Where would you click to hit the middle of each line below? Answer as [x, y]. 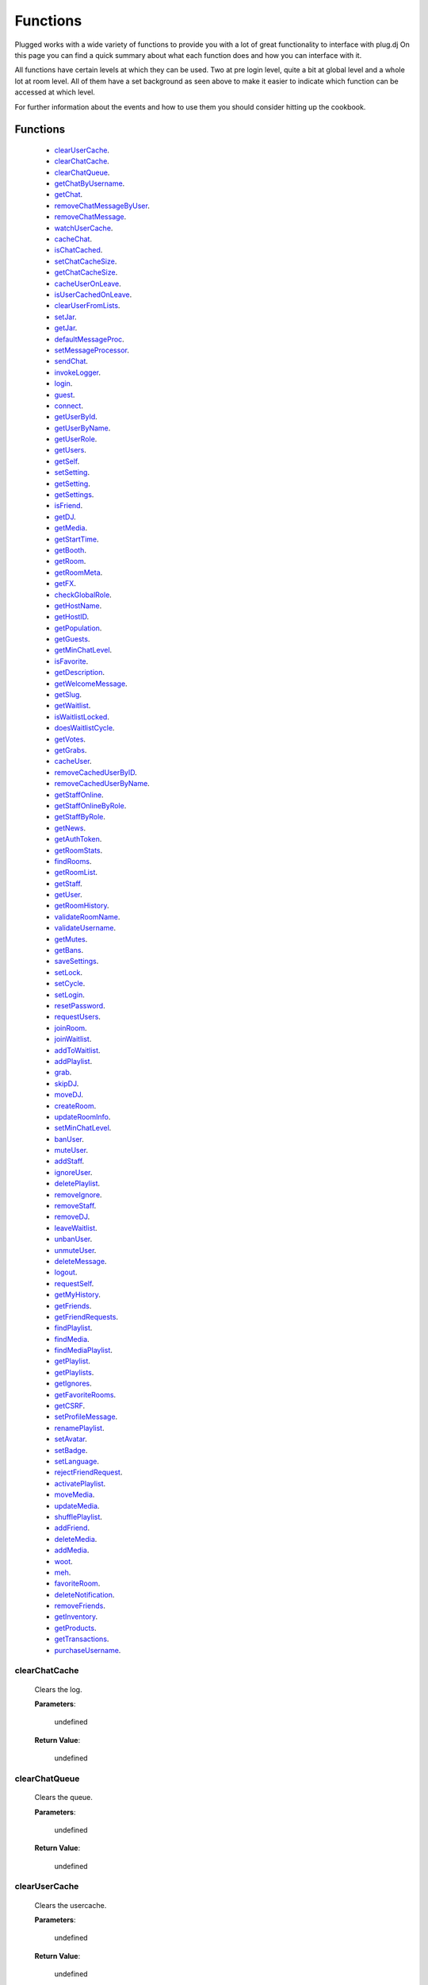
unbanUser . [73, 1239]
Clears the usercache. [71, 1905]
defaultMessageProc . [89, 339]
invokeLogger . [78, 372]
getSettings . [74, 495]
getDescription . [80, 673]
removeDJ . [72, 1217]
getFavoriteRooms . [85, 1394]
